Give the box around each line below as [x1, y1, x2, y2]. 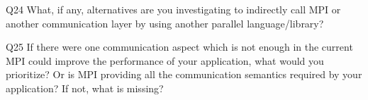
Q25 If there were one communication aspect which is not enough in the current [6, 39, 353, 54]
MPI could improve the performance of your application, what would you [6, 53, 324, 68]
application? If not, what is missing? [6, 80, 164, 95]
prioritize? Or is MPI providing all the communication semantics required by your [6, 67, 362, 82]
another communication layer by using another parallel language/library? [6, 15, 324, 30]
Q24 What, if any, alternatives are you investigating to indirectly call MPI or [6, 2, 341, 16]
